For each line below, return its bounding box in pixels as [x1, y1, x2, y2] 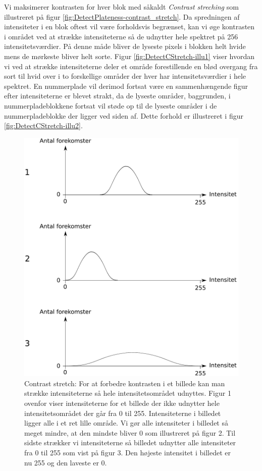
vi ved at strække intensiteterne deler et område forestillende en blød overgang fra [4, 61, 258, 71]
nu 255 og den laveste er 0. [24, 457, 107, 467]
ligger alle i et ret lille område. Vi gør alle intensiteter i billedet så [24, 417, 228, 428]
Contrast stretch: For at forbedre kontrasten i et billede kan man [24, 378, 225, 388]
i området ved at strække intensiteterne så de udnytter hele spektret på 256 [4, 31, 238, 41]
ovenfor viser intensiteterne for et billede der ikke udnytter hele [24, 397, 220, 408]
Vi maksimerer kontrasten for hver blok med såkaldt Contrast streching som [4, 2, 239, 12]
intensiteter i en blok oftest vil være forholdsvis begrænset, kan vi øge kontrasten [4, 21, 255, 32]
